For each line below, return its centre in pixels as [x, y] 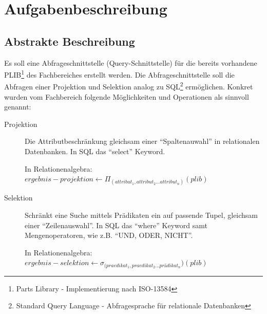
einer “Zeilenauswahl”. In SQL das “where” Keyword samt [116, 225]
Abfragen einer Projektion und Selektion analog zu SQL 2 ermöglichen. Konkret [129, 86]
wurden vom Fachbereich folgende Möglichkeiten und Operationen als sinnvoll [127, 96]
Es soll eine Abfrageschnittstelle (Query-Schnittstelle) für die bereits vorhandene [131, 62]
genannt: [18, 107]
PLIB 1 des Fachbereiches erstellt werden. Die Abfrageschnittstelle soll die [119, 74]
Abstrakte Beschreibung [70, 41]
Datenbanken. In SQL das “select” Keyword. [95, 151]
